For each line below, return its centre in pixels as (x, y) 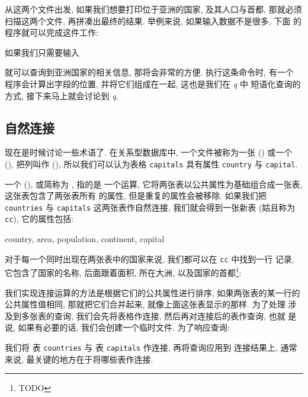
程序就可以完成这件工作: (52, 32)
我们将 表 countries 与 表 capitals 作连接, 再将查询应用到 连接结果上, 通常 (151, 347)
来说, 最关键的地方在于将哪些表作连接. (79, 359)
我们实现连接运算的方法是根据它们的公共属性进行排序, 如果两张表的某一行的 (153, 292)
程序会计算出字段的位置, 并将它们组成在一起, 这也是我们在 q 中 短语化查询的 (153, 83)
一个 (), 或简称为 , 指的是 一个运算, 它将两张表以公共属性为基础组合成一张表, (154, 184)
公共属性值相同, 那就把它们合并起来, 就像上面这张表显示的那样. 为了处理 (145, 304)
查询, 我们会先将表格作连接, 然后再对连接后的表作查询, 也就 (170, 315)
